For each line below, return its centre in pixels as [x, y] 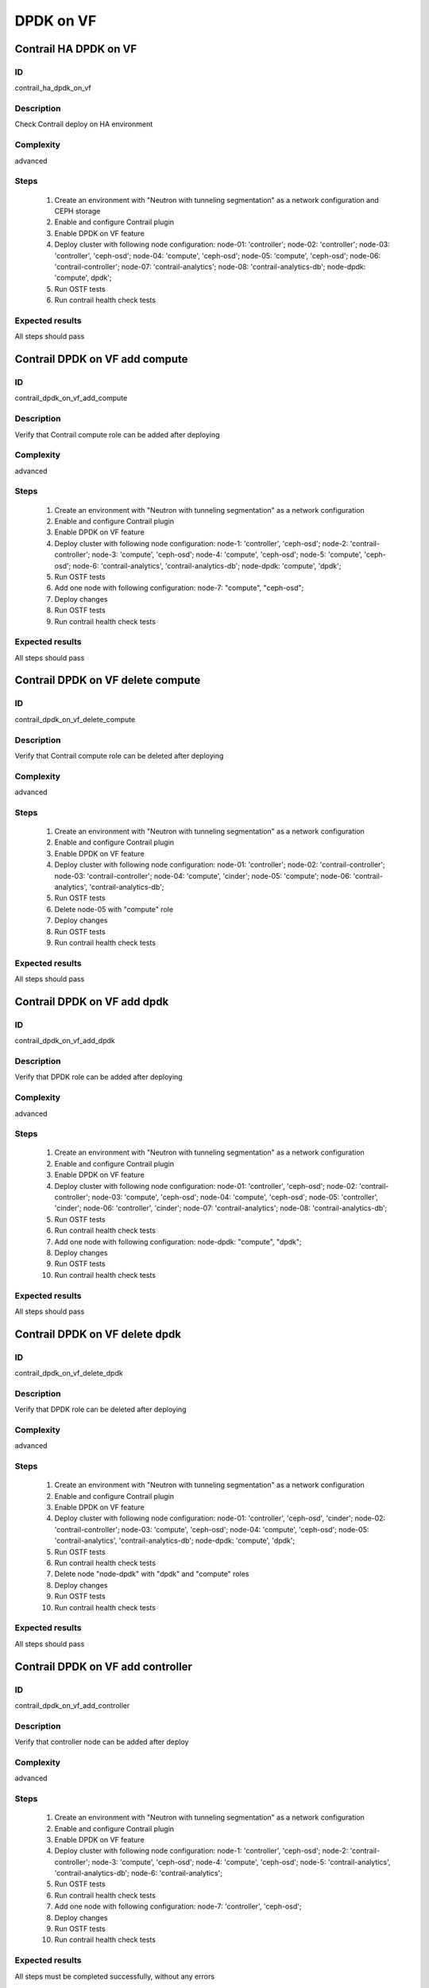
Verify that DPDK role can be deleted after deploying [100, 1409]
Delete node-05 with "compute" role [114, 909]
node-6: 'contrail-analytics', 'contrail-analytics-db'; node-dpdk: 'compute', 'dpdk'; [207, 565]
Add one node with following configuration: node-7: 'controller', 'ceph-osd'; [178, 1906]
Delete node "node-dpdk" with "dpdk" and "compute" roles [152, 1574]
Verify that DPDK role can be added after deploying [99, 1077]
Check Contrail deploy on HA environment [84, 124]
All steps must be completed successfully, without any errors [114, 1976]
